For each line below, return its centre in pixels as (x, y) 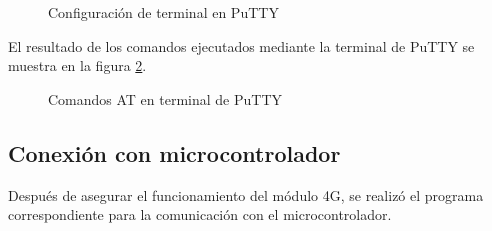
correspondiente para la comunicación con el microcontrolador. (200, 214)
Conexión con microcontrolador (174, 152)
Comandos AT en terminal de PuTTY (165, 98)
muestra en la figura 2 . (77, 65)
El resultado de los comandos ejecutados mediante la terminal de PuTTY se (241, 45)
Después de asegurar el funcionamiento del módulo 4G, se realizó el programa (246, 194)
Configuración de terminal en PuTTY (163, 12)
